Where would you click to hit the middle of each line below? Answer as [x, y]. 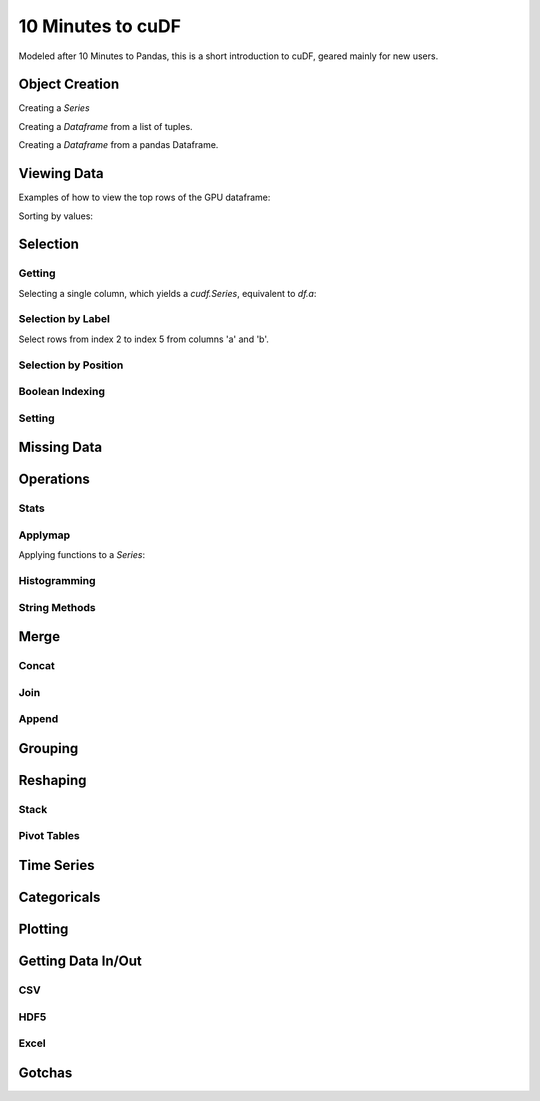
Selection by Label [64, 319]
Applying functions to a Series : [81, 555]
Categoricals [59, 897]
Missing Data [60, 447]
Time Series [56, 865]
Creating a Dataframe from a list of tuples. [106, 126]
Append [38, 719]
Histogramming [57, 581]
